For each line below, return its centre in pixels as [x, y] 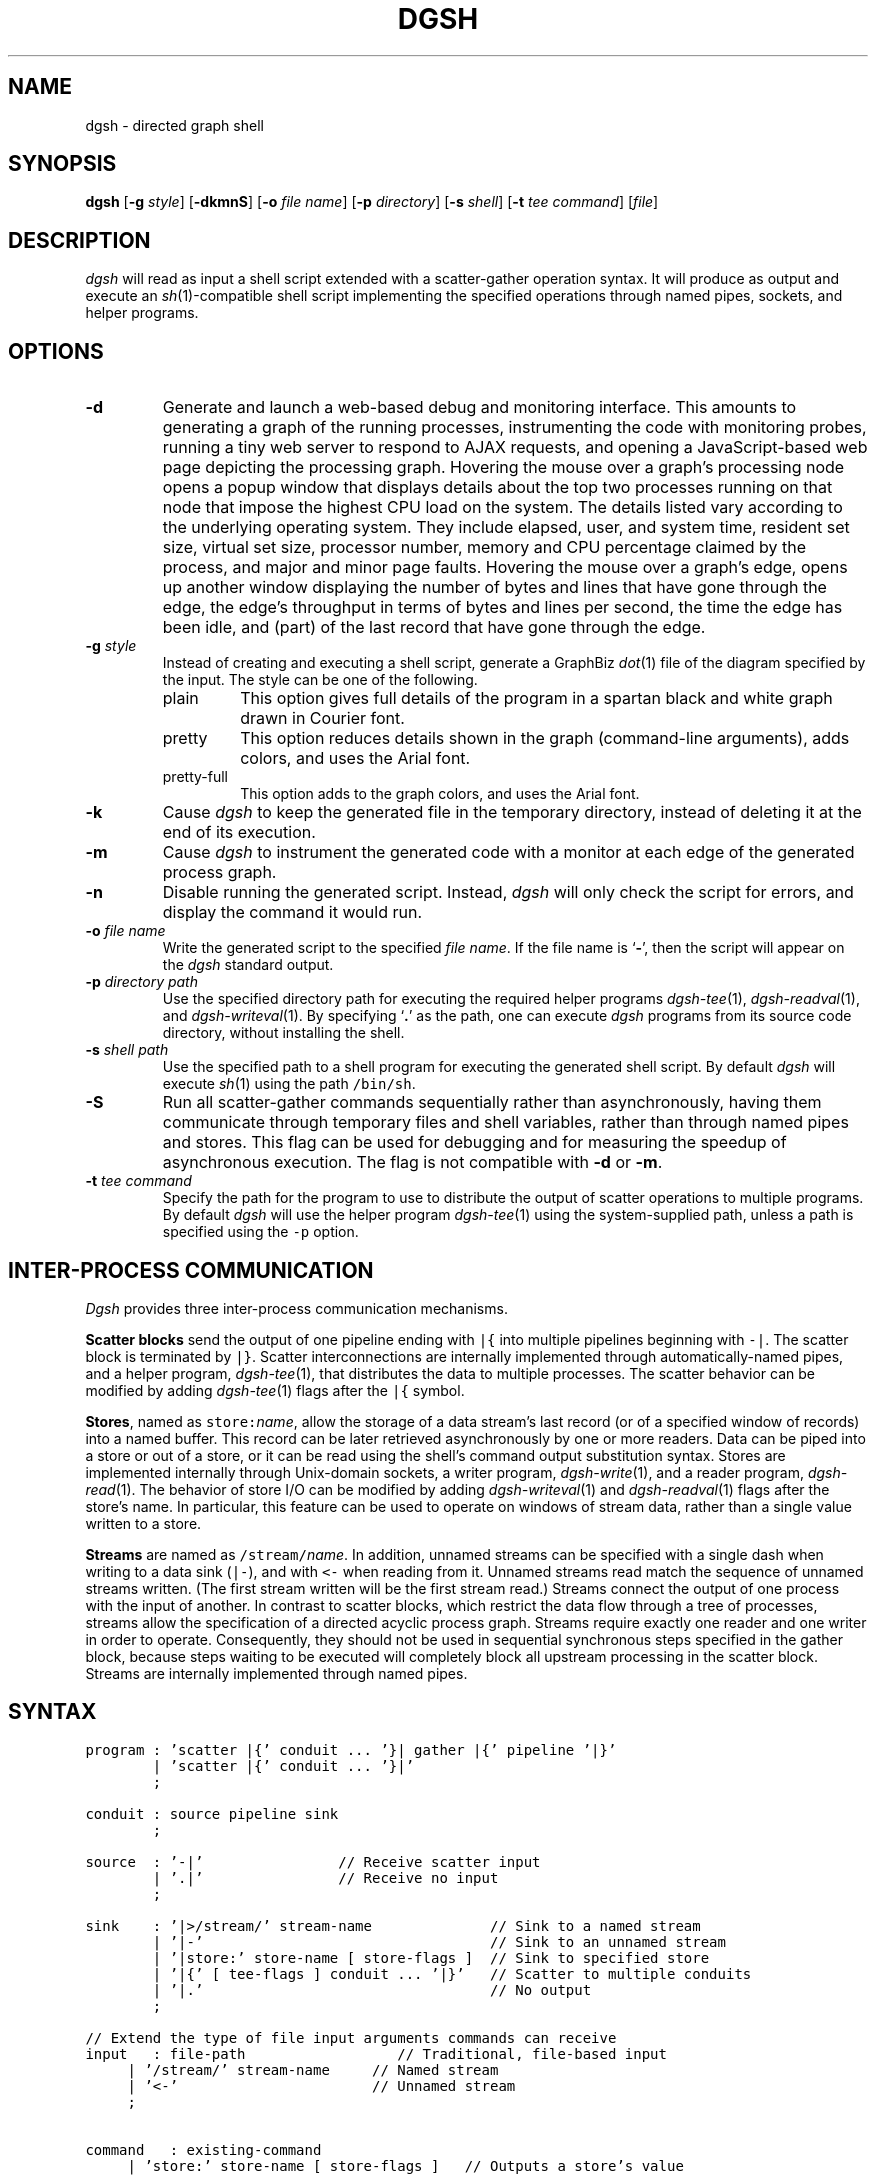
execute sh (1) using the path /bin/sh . [289, 1084]
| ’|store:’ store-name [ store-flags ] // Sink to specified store [431, 1957]
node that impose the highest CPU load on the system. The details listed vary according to [502, 507]
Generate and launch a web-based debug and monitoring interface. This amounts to [479, 407]
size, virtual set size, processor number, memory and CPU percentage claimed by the [484, 547]
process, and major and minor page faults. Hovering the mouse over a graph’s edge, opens [505, 567]
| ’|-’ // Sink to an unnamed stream [439, 1941]
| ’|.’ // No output [372, 1989]
